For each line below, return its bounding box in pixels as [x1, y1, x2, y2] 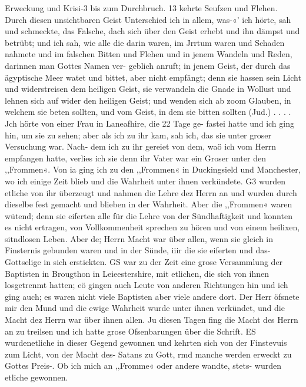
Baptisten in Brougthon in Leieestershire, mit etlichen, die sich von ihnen [5, 267, 270, 279]
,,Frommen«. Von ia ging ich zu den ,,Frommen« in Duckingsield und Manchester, [5, 163, 301, 176]
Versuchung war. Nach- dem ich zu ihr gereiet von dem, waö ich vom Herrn [5, 140, 277, 153]
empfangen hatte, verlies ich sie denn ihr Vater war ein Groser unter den [5, 151, 266, 164]
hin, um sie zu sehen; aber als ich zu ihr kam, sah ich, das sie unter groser [5, 128, 271, 141]
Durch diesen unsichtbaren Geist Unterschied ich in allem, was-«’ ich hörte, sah [5, 13, 291, 25]
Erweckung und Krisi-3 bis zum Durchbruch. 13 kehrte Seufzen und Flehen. [5, 2, 278, 14]
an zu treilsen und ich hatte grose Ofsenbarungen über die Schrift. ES [5, 325, 256, 337]
